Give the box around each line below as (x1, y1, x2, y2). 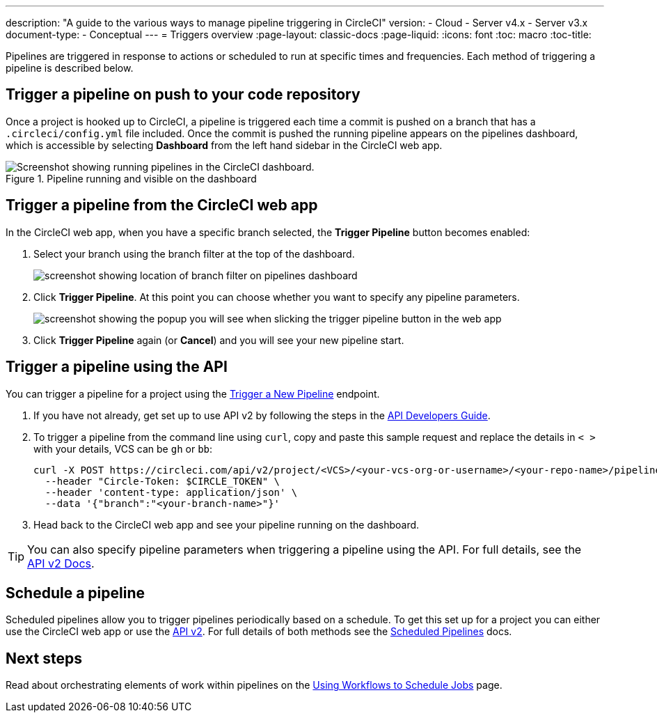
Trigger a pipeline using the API (6, 358, 228, 376)
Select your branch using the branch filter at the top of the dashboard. (33, 247, 355, 260)
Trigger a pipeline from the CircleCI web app (6, 196, 318, 214)
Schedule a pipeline (6, 584, 145, 602)
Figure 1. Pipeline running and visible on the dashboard (6, 172, 257, 185)
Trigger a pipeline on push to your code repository (6, 86, 361, 104)
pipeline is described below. (6, 62, 134, 74)
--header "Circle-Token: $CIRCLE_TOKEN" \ (45, 475, 280, 487)
